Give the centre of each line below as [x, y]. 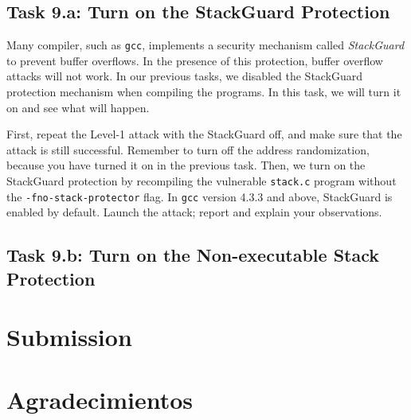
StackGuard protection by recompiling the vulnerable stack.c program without [202, 181]
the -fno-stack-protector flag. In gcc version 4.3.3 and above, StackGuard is [200, 196]
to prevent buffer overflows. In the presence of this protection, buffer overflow [195, 60]
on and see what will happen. [78, 107]
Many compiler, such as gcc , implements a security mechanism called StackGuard [205, 45]
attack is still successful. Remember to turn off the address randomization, [188, 149]
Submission [69, 337]
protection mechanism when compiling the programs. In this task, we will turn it [204, 92]
